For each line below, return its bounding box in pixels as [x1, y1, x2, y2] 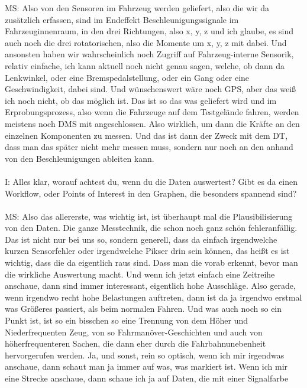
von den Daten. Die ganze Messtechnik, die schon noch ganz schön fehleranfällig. [5, 221, 298, 234]
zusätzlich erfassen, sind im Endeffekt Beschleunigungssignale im [5, 13, 239, 25]
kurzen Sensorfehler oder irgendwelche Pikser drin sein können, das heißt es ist [5, 244, 290, 257]
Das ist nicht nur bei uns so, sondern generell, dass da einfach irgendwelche [5, 233, 277, 245]
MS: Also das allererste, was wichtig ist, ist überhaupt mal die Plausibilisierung [5, 210, 293, 222]
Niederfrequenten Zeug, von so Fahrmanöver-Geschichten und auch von [5, 325, 263, 338]
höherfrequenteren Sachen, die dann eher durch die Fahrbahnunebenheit [5, 337, 266, 350]
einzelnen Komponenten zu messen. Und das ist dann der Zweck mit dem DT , [5, 129, 288, 141]
